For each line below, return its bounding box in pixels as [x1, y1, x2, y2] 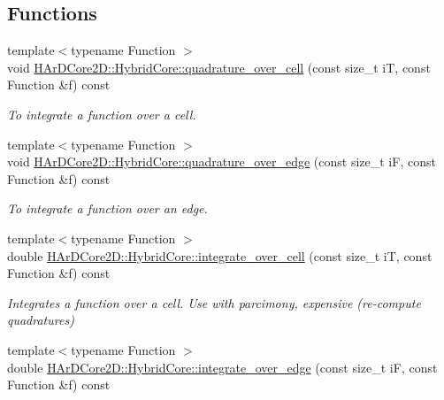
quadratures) [7, 311, 74, 329]
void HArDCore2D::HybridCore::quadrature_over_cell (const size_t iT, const [7, 58, 431, 76]
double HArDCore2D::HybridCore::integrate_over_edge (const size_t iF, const [7, 358, 438, 376]
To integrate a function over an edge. [7, 199, 208, 218]
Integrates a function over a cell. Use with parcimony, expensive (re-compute [7, 293, 421, 312]
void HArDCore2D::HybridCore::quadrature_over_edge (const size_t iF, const [7, 152, 436, 171]
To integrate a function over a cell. [7, 104, 196, 123]
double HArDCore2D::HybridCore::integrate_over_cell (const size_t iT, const [7, 246, 433, 265]
